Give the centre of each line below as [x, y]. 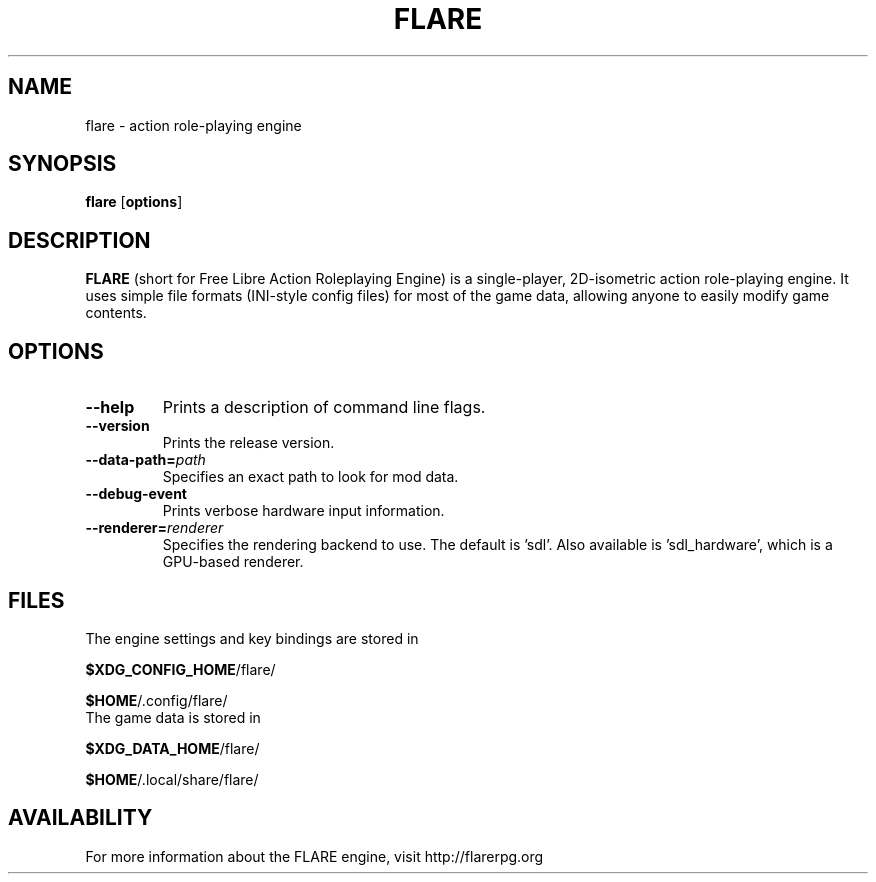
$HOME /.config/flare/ [156, 700]
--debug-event [136, 494]
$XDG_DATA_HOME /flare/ [172, 748]
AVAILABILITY [80, 818]
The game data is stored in [173, 717]
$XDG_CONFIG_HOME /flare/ [180, 669]
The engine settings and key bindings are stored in [252, 638]
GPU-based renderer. [233, 562]
